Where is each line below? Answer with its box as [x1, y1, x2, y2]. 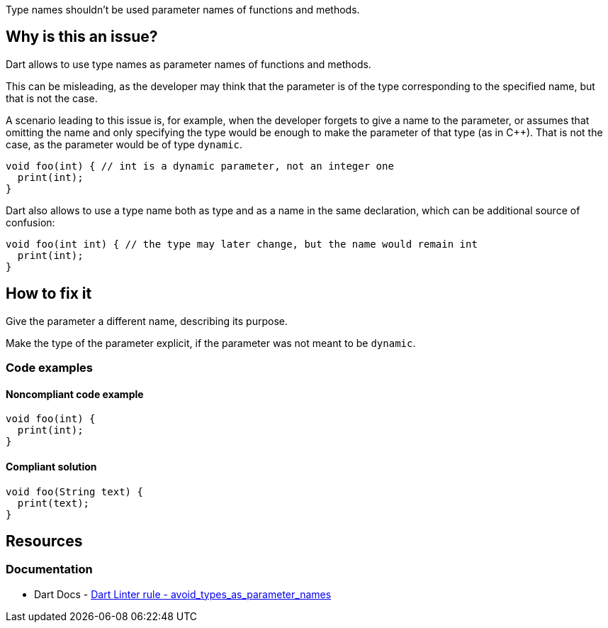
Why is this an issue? [6, 28, 158, 46]
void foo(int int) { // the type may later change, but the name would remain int [6, 238, 478, 250]
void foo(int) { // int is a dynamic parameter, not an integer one [6, 160, 394, 172]
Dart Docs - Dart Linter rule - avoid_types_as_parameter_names [34, 588, 332, 600]
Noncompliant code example [6, 387, 144, 400]
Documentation [6, 562, 93, 577]
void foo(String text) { [6, 485, 143, 497]
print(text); [17, 497, 90, 509]
